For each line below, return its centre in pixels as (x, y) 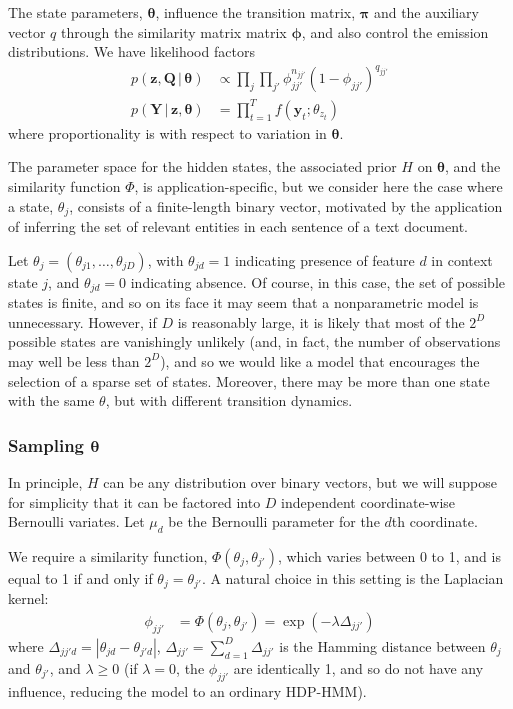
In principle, (45, 481)
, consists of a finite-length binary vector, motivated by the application (286, 205)
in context (462, 259)
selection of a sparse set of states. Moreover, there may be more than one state (249, 380)
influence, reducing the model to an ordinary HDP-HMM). (187, 690)
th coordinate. (434, 521)
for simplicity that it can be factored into (134, 501)
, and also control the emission (395, 31)
